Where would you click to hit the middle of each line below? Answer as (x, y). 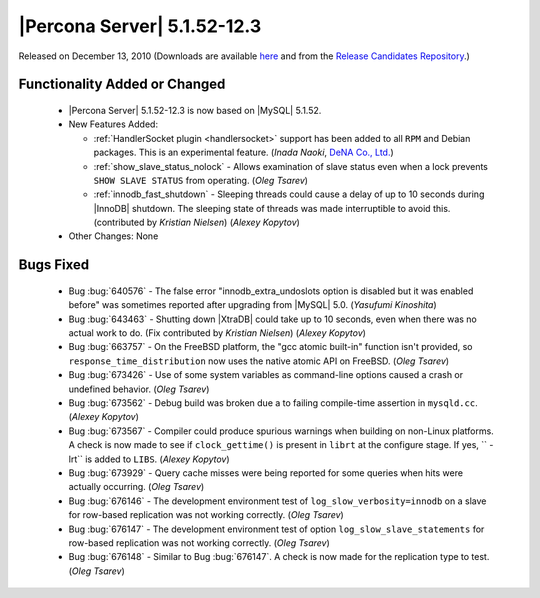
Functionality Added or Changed (122, 84)
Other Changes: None (113, 236)
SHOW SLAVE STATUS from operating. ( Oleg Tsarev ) (201, 180)
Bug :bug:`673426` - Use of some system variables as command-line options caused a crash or (266, 375)
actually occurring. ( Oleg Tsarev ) (136, 487)
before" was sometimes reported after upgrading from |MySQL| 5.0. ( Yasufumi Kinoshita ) (252, 305)
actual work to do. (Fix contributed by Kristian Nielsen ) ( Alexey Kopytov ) (217, 333)
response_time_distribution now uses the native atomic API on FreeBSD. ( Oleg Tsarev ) (259, 361)
